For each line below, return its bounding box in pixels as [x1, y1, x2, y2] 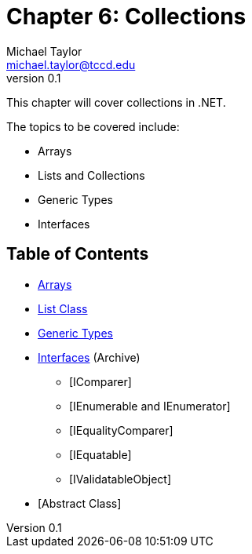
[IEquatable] [69, 447, 132, 461]
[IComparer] [69, 374, 132, 388]
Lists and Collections [38, 168, 145, 182]
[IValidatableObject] [69, 472, 172, 486]
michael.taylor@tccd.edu [6, 57, 136, 71]
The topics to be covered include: [6, 119, 180, 133]
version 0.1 [6, 71, 61, 85]
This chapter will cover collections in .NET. [6, 95, 226, 109]
